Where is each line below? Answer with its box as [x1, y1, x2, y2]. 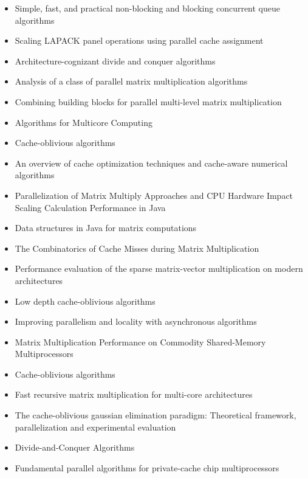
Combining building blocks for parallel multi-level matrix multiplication [15, 95, 282, 108]
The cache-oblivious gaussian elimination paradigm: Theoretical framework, [15, 409, 296, 421]
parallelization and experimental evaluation [15, 420, 176, 433]
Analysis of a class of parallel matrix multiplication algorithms [15, 75, 248, 88]
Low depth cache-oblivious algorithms [15, 294, 156, 307]
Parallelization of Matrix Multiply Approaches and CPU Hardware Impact [15, 189, 293, 201]
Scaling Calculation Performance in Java [15, 201, 166, 213]
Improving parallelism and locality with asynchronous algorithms [15, 315, 257, 328]
